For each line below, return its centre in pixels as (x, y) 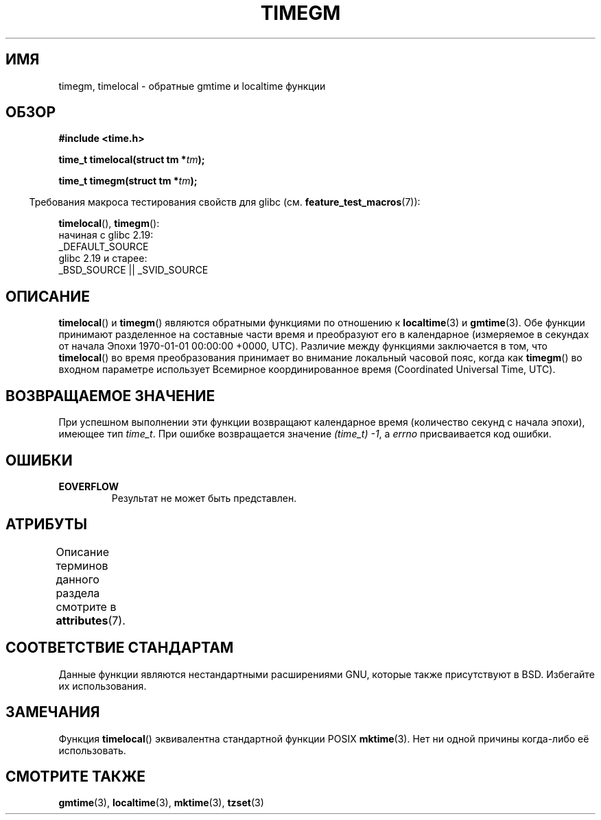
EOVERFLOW (89, 486)
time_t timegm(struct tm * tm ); (128, 181)
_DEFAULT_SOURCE (104, 247)
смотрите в (86, 606)
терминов (82, 565)
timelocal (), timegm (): (109, 224)
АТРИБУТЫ (47, 524)
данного (78, 579)
